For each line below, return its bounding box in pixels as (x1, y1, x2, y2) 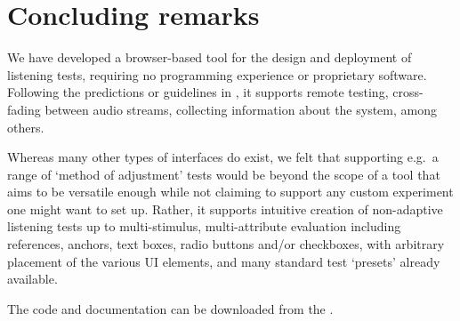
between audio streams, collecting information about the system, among (44, 100, 437, 118)
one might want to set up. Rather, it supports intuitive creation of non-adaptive (7, 199, 443, 218)
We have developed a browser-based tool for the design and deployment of (7, 48, 412, 67)
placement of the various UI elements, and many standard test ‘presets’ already (7, 252, 440, 270)
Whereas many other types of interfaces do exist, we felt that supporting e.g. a (7, 148, 439, 166)
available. (7, 269, 58, 288)
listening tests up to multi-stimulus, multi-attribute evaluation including (7, 217, 401, 236)
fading (7, 100, 41, 118)
